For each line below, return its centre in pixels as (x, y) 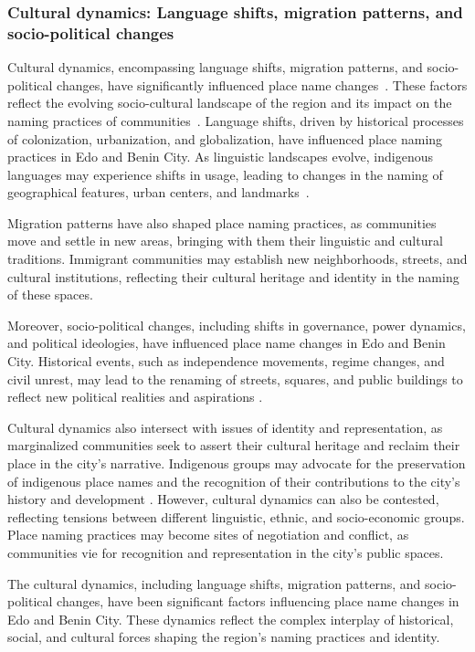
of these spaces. (50, 294)
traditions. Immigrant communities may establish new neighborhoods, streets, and (237, 259)
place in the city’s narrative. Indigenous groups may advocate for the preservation (237, 463)
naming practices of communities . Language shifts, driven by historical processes (236, 120)
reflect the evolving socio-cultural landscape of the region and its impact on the (230, 103)
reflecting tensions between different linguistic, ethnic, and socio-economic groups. (236, 516)
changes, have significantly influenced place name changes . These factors (262, 84)
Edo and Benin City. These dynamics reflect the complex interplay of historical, (231, 619)
